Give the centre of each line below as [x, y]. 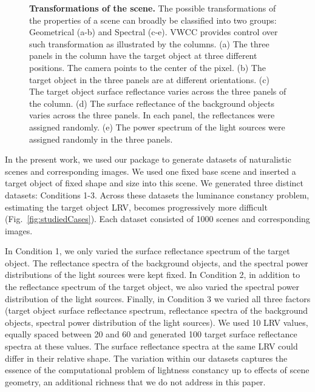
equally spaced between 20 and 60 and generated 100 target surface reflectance [151, 334]
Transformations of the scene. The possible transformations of [153, 8]
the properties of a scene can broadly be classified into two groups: [153, 20]
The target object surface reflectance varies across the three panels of [158, 91]
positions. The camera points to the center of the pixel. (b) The [147, 67]
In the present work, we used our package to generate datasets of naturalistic [148, 159]
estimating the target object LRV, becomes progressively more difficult [136, 207]
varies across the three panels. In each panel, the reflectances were [152, 115]
